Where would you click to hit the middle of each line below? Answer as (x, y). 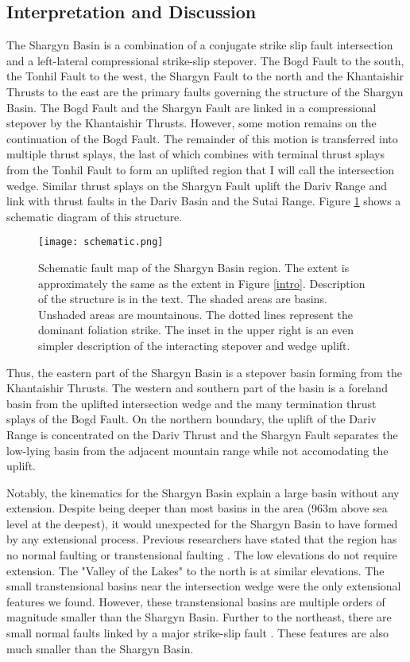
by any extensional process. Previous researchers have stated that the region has (202, 539)
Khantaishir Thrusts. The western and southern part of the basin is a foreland (197, 388)
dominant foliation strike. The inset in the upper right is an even (196, 330)
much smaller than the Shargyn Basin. (100, 648)
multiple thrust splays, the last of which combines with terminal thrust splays (195, 154)
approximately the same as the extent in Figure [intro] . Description (202, 283)
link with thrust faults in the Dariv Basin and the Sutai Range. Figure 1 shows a (204, 201)
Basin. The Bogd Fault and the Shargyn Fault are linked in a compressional (191, 107)
